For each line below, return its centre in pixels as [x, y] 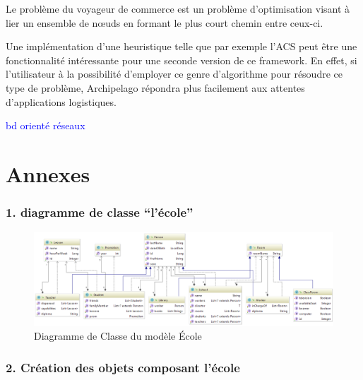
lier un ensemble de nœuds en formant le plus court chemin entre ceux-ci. [165, 22]
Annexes [48, 173]
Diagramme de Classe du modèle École [118, 336]
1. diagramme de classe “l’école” [100, 212]
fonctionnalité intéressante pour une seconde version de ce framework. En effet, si [181, 60]
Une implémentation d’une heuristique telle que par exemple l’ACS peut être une [181, 46]
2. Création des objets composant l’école [123, 367]
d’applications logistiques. [61, 101]
